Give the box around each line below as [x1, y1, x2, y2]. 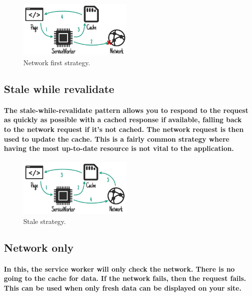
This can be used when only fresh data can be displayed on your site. [4, 283, 242, 293]
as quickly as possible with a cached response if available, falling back [4, 114, 242, 125]
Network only [4, 240, 74, 255]
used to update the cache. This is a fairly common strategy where [4, 133, 230, 144]
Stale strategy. [23, 216, 66, 226]
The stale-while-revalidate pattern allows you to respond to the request [4, 105, 249, 115]
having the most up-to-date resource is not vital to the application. [4, 143, 234, 153]
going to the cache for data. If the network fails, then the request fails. [4, 273, 246, 283]
